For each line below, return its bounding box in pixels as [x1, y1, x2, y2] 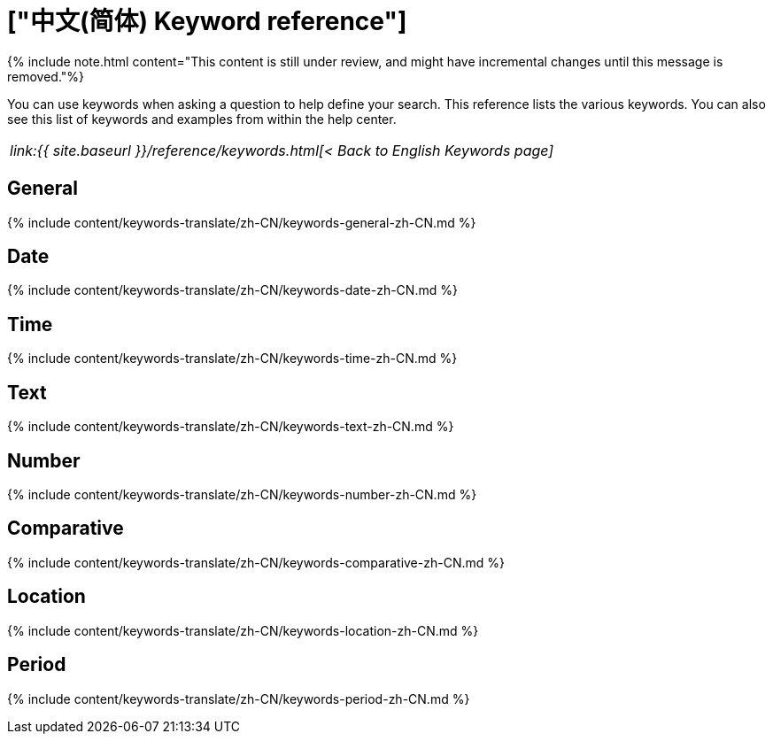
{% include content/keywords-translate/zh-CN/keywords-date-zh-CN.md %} [7, 282, 458, 298]
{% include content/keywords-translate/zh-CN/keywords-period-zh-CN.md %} [7, 691, 470, 706]
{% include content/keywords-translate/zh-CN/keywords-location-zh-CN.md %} [7, 622, 479, 638]
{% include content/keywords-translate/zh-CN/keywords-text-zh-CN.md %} [7, 419, 454, 435]
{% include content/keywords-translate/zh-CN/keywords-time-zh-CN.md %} [7, 351, 458, 367]
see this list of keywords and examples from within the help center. [7, 111, 397, 127]
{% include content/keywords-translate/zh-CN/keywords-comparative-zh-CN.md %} [7, 554, 505, 570]
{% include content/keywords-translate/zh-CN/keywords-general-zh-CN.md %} [7, 214, 476, 230]
